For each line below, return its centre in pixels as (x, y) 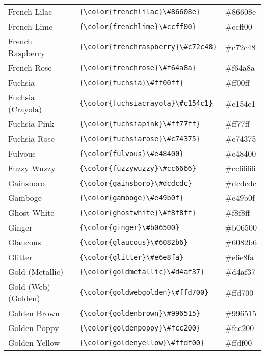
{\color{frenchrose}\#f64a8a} (138, 68)
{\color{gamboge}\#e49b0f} (131, 198)
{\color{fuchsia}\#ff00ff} (131, 82)
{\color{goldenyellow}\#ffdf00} (142, 343)
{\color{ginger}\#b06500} (129, 227)
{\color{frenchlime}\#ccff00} (138, 26)
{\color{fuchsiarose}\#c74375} (140, 138)
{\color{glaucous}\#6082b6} (134, 242)
